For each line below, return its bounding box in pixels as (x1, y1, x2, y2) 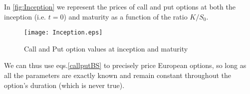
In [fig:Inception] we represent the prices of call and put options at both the (4, 1, 236, 11)
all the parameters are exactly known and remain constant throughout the (4, 70, 231, 80)
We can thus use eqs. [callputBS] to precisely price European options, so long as (4, 60, 247, 70)
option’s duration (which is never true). (4, 79, 125, 90)
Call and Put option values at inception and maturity (24, 43, 188, 53)
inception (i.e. (4, 11, 46, 21)
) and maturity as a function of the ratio (63, 11, 188, 21)
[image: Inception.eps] (24, 29, 103, 36)
